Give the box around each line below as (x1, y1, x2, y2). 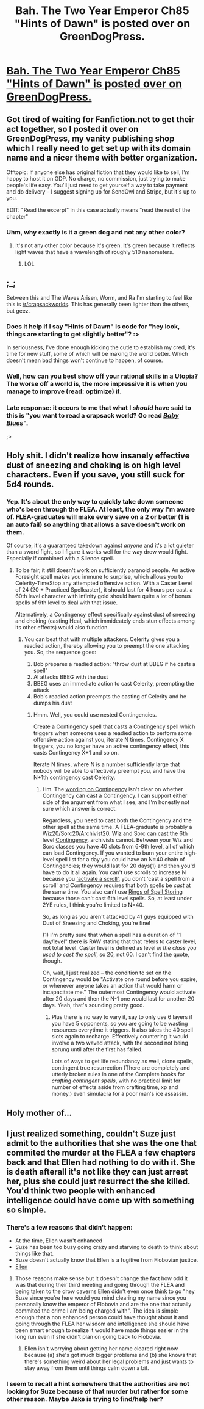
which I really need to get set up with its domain (6, 143, 191, 153)
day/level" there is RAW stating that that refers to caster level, (42, 938, 197, 945)
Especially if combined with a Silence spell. (6, 555, 114, 562)
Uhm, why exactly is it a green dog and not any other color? (6, 228, 186, 236)
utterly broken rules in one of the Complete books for (51, 1071, 185, 1078)
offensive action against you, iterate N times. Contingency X (33, 736, 184, 744)
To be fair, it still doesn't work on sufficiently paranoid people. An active (15, 567, 195, 574)
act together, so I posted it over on (6, 123, 139, 134)
